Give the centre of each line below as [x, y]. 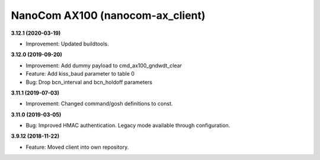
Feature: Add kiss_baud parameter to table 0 [80, 74]
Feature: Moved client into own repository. [77, 147]
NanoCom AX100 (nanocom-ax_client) [108, 15]
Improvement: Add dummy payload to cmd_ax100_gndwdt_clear [104, 66]
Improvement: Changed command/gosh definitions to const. [99, 104]
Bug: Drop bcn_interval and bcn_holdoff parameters [89, 82]
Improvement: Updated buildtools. [67, 44]
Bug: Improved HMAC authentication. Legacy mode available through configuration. [128, 125]
